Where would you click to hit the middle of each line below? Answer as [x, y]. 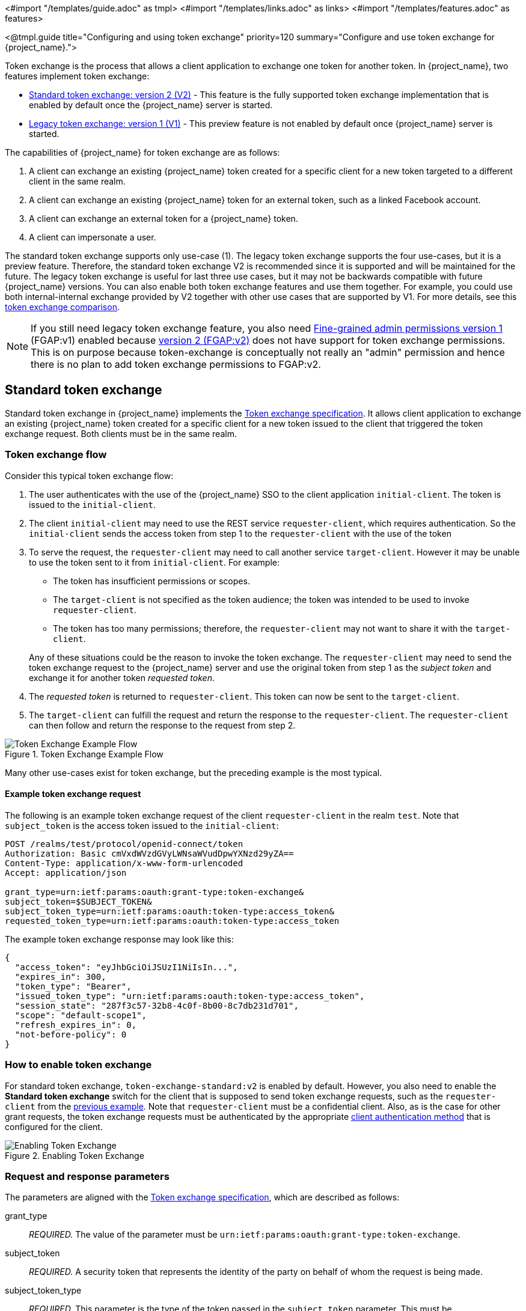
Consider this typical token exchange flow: [89, 475]
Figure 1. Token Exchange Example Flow [84, 754]
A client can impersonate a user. [93, 237]
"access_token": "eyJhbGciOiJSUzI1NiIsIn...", [126, 967]
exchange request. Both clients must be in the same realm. [121, 433]
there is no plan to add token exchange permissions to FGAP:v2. [176, 364]
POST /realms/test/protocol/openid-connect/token [124, 844]
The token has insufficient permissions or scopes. [151, 581]
